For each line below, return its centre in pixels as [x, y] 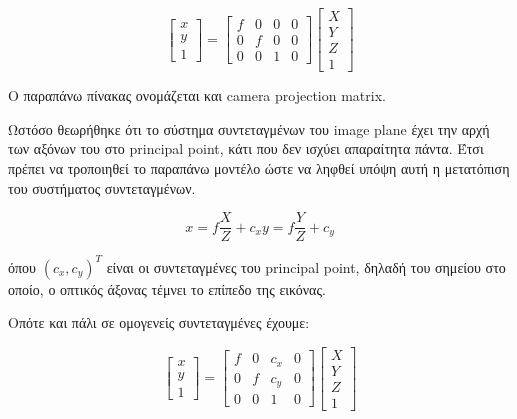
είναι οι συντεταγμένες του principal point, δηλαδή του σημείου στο [306, 266]
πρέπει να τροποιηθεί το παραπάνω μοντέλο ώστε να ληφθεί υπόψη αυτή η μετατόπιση [259, 167]
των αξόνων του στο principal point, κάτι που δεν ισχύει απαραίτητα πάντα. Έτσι [246, 148]
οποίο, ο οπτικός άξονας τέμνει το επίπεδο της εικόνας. [167, 288]
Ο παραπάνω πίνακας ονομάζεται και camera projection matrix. [197, 95]
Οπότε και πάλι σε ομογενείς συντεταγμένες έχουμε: [159, 322]
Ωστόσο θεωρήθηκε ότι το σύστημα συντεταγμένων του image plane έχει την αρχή [249, 128]
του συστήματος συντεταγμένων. [102, 187]
